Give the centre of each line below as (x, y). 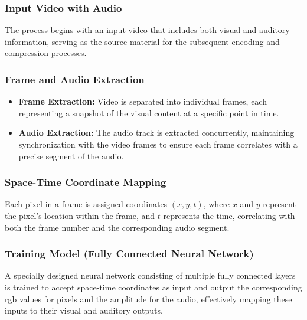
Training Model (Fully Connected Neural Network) (129, 254)
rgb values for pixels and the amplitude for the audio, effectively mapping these (148, 298)
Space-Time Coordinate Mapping (86, 182)
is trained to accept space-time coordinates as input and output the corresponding (153, 287)
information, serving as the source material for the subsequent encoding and (142, 41)
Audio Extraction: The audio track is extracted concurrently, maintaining (156, 133)
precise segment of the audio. (71, 156)
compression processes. (46, 53)
